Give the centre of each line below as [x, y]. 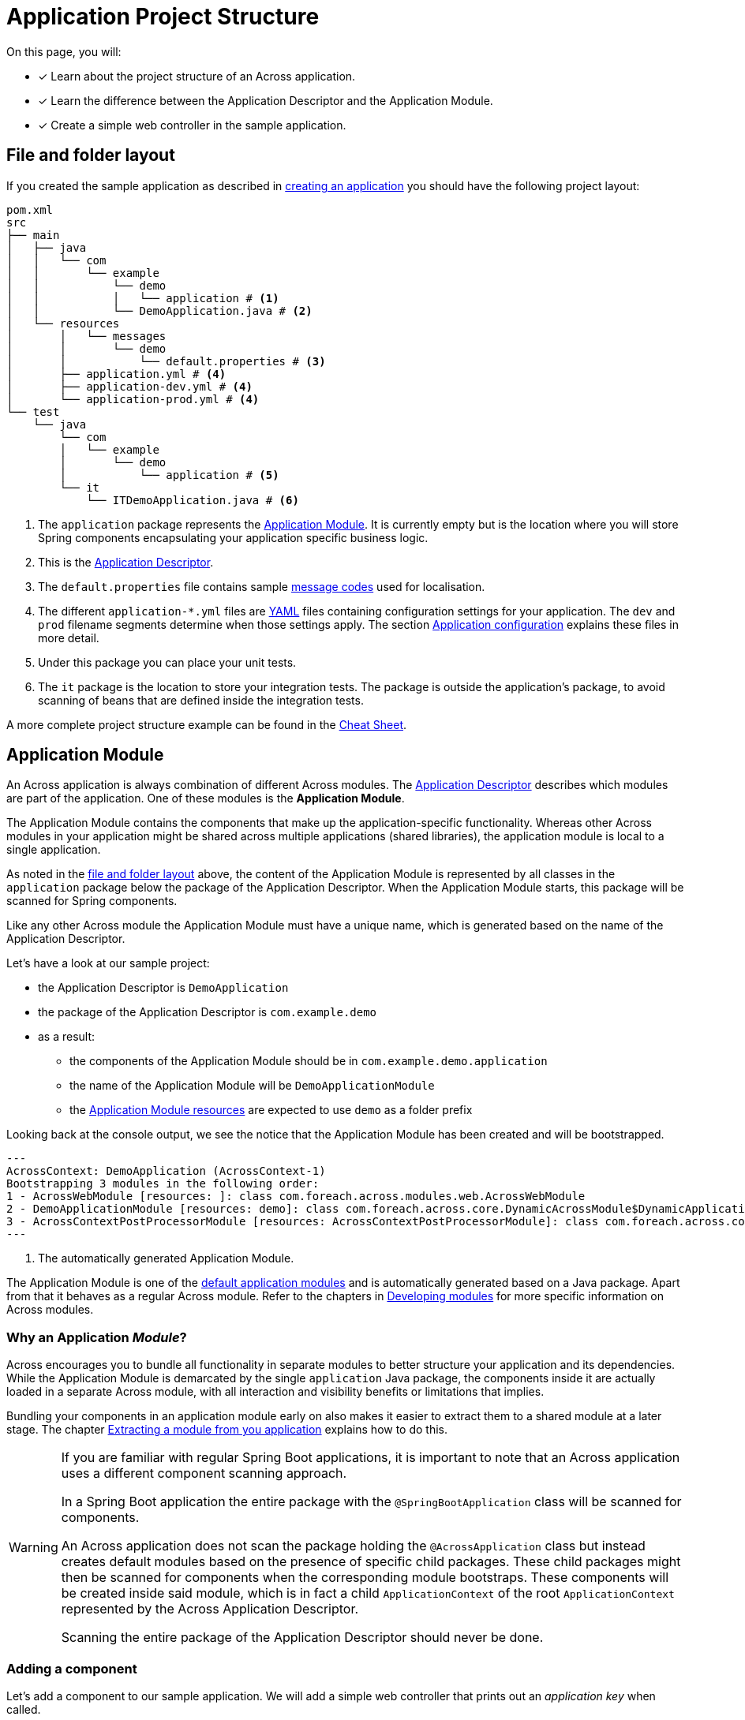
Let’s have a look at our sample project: [108, 963]
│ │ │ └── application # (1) [143, 298]
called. [24, 1709]
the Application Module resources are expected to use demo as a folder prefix [271, 1110]
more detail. [69, 638]
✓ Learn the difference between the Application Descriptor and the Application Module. [266, 100]
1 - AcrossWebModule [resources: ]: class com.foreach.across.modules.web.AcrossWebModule [296, 1197]
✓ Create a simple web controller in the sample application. [192, 125]
